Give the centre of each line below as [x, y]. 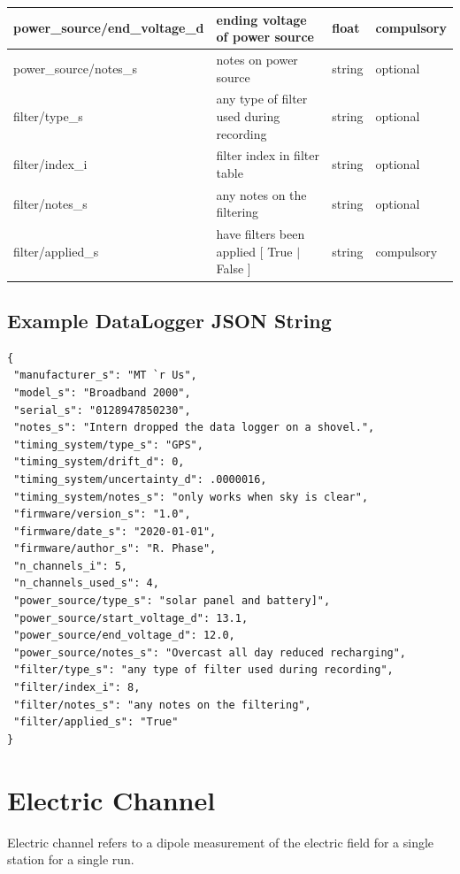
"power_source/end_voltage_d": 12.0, [124, 636]
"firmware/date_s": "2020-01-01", [115, 531]
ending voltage [261, 19]
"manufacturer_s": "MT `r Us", [105, 376]
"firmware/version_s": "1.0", [102, 514]
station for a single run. [71, 859]
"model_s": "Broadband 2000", [102, 392]
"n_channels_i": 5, [71, 566]
